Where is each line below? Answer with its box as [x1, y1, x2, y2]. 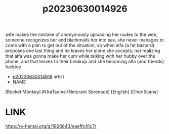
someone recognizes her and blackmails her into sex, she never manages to [5, 37, 164, 43]
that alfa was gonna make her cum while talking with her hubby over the [5, 53, 155, 59]
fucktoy [5, 64, 21, 70]
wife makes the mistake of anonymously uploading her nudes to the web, [5, 31, 158, 38]
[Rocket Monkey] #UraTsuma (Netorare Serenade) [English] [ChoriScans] [5, 89, 158, 95]
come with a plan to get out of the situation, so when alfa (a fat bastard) [5, 42, 155, 49]
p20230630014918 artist [12, 74, 64, 80]
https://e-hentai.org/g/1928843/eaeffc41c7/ [5, 123, 97, 129]
